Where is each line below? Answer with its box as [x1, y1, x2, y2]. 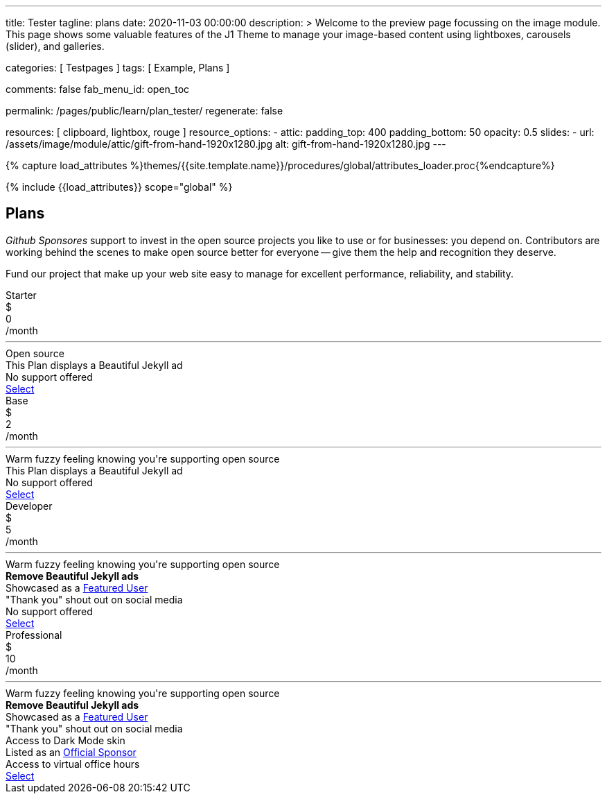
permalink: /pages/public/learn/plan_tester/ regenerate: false [6, 105, 283, 117]
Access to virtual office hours [6, 757, 140, 770]
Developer [6, 499, 53, 512]
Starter [6, 289, 37, 301]
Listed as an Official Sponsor [6, 746, 137, 758]
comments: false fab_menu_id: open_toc [6, 83, 190, 95]
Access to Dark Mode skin [6, 734, 125, 746]
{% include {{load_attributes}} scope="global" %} [6, 181, 233, 193]
